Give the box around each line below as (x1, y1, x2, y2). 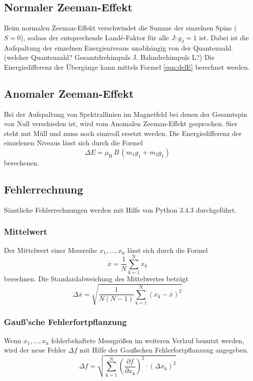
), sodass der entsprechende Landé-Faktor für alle (21, 32, 169, 42)
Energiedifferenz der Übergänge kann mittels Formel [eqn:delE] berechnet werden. (4, 61, 250, 72)
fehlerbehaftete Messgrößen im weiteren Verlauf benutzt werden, (51, 335, 245, 345)
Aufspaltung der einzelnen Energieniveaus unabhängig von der (4, 42, 191, 53)
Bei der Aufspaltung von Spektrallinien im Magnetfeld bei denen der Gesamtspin (4, 109, 248, 119)
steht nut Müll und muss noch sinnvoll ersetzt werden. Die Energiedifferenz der (4, 128, 242, 138)
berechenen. (4, 157, 39, 167)
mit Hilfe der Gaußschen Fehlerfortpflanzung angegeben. (79, 345, 249, 355)
